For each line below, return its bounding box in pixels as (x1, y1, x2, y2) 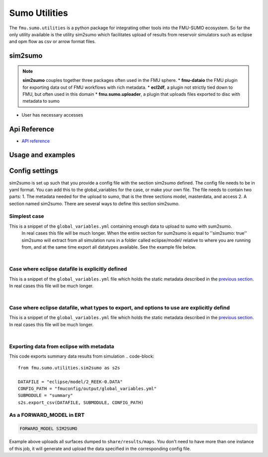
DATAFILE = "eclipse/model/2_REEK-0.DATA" (18, 379, 123, 385)
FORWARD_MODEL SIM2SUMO (19, 426, 78, 432)
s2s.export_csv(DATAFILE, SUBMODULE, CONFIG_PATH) (18, 399, 144, 405)
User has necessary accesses (21, 112, 83, 118)
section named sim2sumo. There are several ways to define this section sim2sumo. (9, 200, 180, 206)
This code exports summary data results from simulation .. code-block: (9, 353, 154, 359)
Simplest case (9, 213, 44, 220)
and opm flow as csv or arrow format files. (9, 39, 96, 45)
